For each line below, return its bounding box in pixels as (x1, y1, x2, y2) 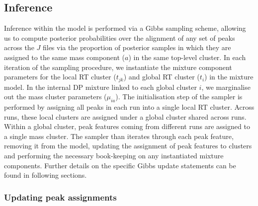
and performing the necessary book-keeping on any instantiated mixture (4, 150, 224, 160)
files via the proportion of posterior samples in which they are (42, 42, 231, 53)
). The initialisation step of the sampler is (115, 91, 243, 102)
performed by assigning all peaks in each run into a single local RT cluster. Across (4, 102, 255, 112)
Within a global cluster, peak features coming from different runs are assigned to (4, 121, 250, 132)
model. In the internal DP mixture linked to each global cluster (4, 81, 197, 92)
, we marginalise (201, 81, 251, 92)
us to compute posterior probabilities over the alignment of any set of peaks (4, 32, 235, 43)
